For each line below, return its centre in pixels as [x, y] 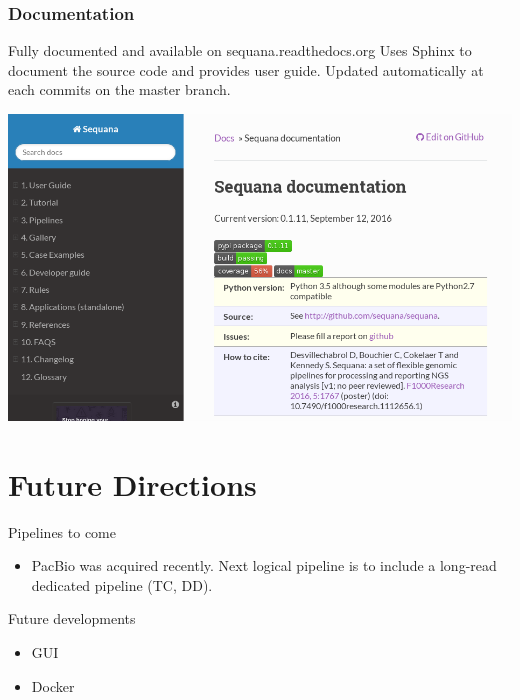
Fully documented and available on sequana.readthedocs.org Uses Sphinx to [240, 50]
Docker [53, 685]
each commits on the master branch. [119, 89]
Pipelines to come [62, 531]
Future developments [72, 618]
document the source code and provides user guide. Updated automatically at [246, 69]
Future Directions [132, 483]
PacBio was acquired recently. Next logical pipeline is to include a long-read [264, 565]
